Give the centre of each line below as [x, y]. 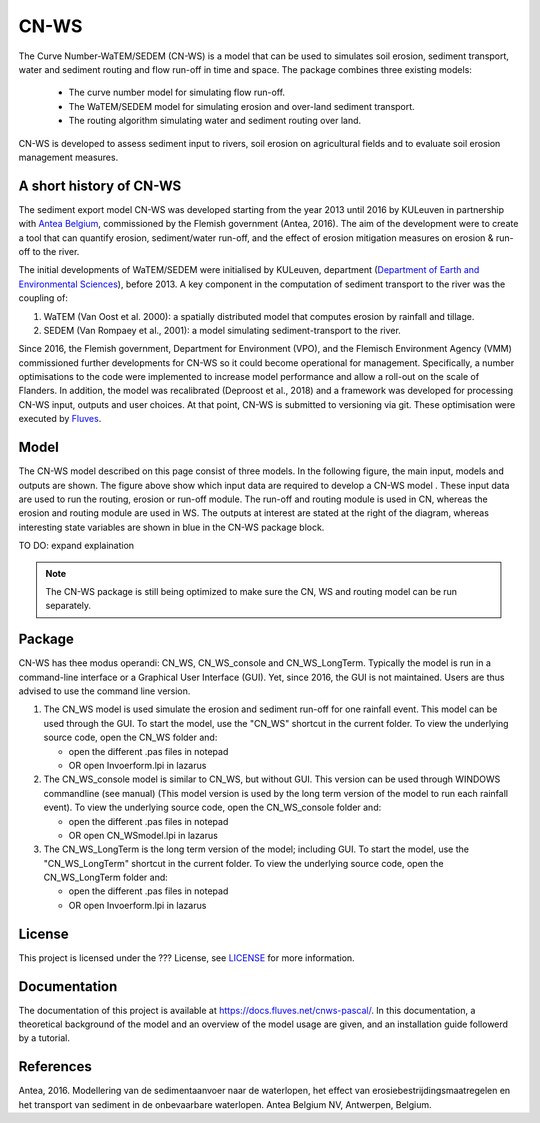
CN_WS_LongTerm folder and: [106, 877]
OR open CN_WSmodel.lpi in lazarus [143, 835]
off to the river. [49, 251]
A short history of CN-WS [100, 185]
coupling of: [43, 298]
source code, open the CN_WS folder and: [130, 737]
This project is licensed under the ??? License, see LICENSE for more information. [186, 957]
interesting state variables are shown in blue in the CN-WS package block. [171, 527]
